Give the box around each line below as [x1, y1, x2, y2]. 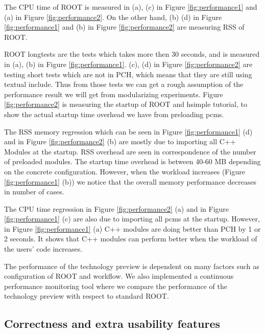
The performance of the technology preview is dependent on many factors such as [4, 260, 259, 271]
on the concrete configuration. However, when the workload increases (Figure [4, 166, 245, 176]
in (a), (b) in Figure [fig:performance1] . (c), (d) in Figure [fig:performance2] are [4, 58, 253, 69]
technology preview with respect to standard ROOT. [4, 291, 169, 301]
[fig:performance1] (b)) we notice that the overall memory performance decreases [4, 176, 256, 187]
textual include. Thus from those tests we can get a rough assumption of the [4, 79, 244, 90]
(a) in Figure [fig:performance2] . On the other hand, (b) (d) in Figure [4, 11, 222, 22]
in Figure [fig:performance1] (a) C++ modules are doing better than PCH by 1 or [4, 223, 261, 234]
